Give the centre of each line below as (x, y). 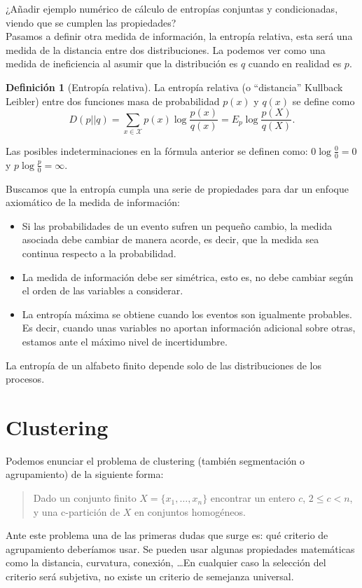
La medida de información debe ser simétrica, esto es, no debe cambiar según (188, 276)
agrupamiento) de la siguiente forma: (85, 474)
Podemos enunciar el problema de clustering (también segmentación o (155, 460)
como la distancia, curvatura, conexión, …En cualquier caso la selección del (166, 562)
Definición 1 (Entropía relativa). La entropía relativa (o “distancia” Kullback (174, 87)
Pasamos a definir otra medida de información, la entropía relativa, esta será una (179, 36)
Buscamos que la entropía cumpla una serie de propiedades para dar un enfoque (177, 188)
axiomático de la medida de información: (93, 202)
